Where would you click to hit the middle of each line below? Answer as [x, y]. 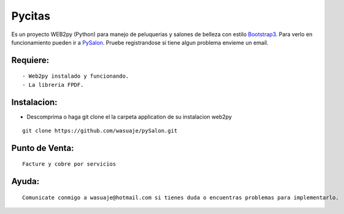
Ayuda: [25, 181]
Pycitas [31, 16]
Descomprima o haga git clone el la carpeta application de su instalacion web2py [129, 117]
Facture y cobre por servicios [69, 164]
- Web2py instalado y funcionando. [76, 76]
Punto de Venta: [43, 148]
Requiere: [30, 60]
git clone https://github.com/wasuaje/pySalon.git [100, 131]
